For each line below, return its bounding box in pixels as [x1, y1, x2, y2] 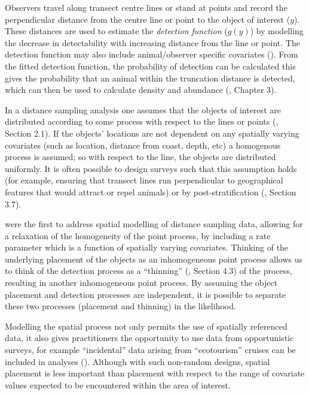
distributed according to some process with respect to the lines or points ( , [5, 115, 279, 128]
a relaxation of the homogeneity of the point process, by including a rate [5, 229, 271, 242]
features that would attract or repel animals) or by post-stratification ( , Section [5, 185, 296, 198]
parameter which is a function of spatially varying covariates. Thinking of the [5, 241, 289, 254]
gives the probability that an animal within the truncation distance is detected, [5, 71, 295, 84]
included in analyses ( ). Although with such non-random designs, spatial [5, 355, 270, 367]
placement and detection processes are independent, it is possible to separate [5, 288, 286, 300]
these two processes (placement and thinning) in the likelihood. [5, 300, 236, 312]
